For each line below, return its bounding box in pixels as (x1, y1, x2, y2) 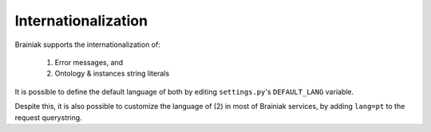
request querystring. (14, 112, 83, 122)
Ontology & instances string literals (54, 68, 170, 79)
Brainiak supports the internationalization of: (14, 40, 161, 49)
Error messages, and (54, 57, 124, 67)
